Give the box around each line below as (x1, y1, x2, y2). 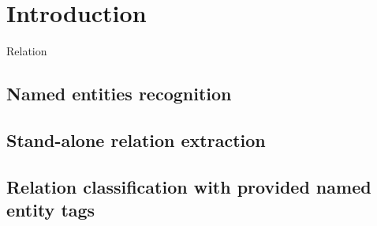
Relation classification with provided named (6, 174, 371, 198)
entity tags (6, 198, 95, 222)
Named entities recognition (6, 81, 232, 106)
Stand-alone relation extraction (6, 127, 266, 152)
